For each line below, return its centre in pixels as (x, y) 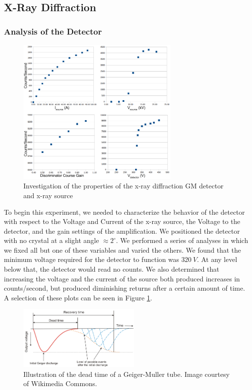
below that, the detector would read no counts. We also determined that (112, 269)
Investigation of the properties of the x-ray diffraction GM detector (124, 186)
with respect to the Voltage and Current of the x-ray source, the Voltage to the (122, 221)
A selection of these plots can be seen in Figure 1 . (78, 297)
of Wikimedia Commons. (60, 383)
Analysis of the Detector (53, 31)
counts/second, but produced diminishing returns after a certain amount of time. (125, 288)
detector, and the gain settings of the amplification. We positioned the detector (122, 231)
